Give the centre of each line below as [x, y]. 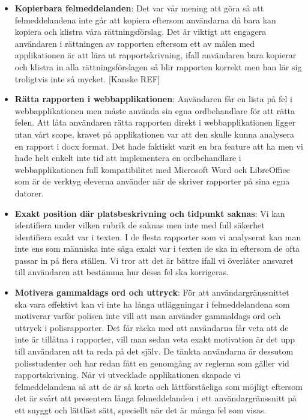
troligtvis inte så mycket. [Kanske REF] [87, 78]
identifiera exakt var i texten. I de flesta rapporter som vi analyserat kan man [158, 236]
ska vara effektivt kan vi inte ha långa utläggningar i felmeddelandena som [152, 304]
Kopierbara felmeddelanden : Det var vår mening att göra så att [139, 8]
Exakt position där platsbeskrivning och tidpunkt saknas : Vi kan [150, 213]
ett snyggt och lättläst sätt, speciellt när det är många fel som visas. [140, 410]
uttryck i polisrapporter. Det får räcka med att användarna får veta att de [152, 327]
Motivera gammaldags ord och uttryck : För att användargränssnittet [152, 292]
